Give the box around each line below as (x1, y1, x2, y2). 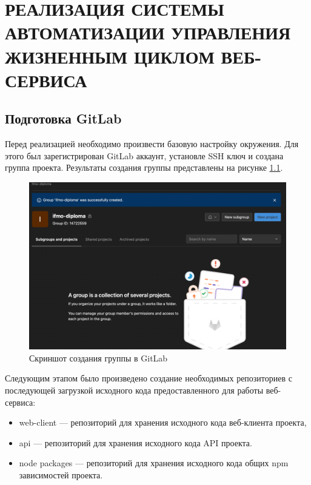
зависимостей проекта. (19, 469, 103, 481)
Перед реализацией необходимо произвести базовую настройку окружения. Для (5, 137, 299, 150)
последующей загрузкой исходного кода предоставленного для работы (5, 384, 264, 397)
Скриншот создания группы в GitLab (29, 351, 168, 364)
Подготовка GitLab (5, 109, 122, 128)
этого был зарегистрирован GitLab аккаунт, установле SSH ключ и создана (5, 149, 284, 162)
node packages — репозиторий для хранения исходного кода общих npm (19, 457, 289, 469)
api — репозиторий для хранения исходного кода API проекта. (19, 436, 252, 449)
